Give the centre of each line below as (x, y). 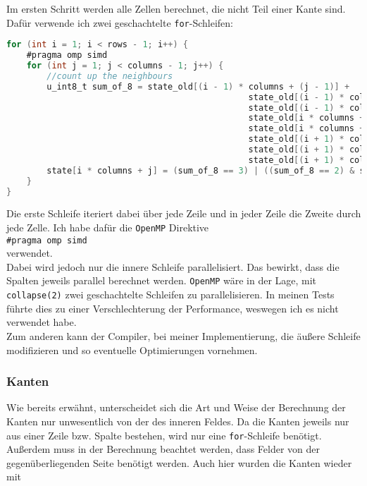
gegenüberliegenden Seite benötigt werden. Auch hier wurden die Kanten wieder (179, 462)
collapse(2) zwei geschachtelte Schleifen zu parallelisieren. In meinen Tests (170, 294)
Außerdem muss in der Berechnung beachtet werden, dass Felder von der (163, 449)
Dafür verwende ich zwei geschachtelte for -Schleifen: (120, 22)
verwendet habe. (42, 322)
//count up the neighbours (110, 76)
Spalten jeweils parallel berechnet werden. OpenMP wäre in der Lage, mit (162, 280)
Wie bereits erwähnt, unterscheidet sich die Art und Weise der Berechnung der (176, 407)
